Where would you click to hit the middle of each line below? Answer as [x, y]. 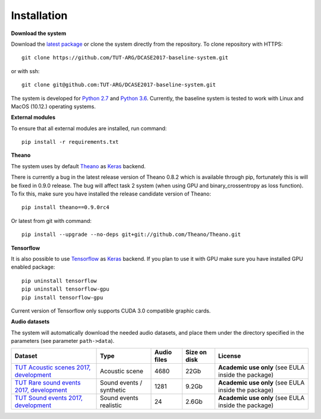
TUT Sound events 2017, [49, 398]
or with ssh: [25, 71]
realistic [111, 405]
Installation [39, 15]
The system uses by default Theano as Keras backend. [78, 166]
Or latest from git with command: [51, 220]
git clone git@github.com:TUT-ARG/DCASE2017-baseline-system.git [119, 85]
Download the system [39, 33]
